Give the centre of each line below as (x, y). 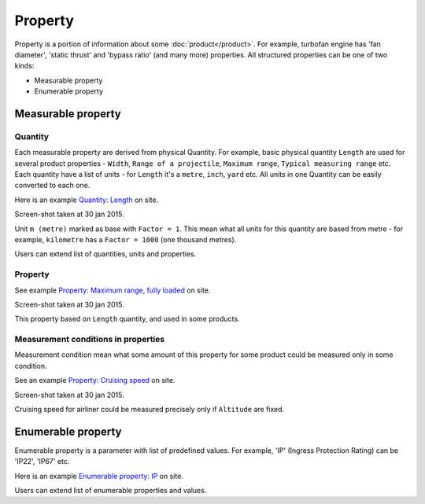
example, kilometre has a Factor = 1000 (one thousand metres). (126, 239)
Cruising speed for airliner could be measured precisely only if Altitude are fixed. (150, 410)
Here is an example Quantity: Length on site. (87, 200)
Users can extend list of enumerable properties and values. (111, 491)
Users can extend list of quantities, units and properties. (105, 254)
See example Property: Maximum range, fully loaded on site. (113, 290)
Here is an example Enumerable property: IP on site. (99, 476)
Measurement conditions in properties (90, 340)
